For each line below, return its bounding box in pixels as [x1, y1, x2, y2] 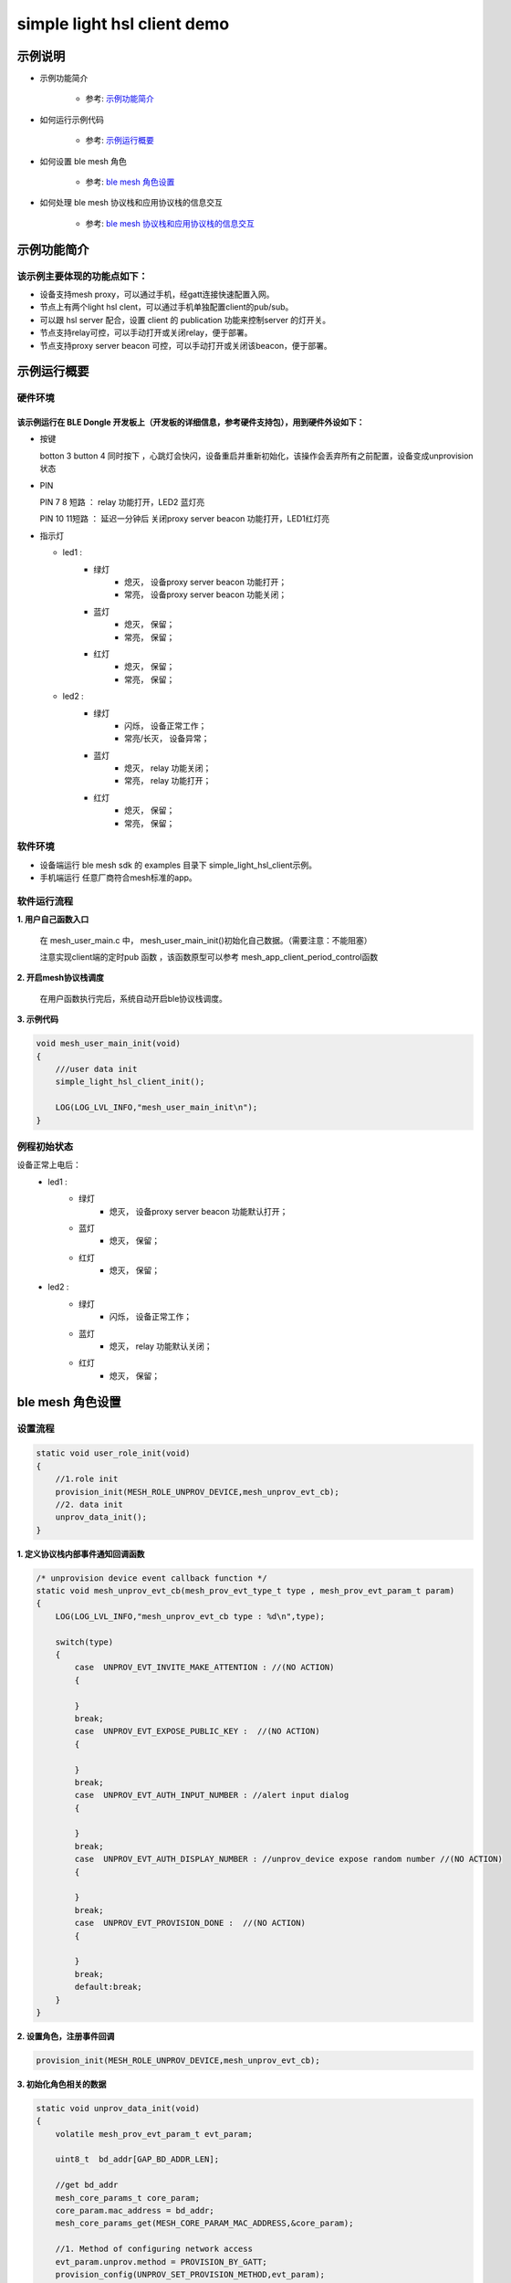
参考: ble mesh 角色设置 [85, 176, 175, 187]
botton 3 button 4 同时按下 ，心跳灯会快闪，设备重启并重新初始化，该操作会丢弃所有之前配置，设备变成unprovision [39, 450, 474, 461]
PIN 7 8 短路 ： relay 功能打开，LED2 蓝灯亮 [39, 497, 205, 508]
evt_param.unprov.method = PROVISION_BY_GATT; [55, 2257, 268, 2267]
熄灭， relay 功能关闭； [124, 763, 212, 773]
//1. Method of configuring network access [55, 2244, 253, 2255]
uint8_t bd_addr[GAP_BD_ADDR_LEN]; [55, 2154, 219, 2164]
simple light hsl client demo [16, 14, 230, 34]
